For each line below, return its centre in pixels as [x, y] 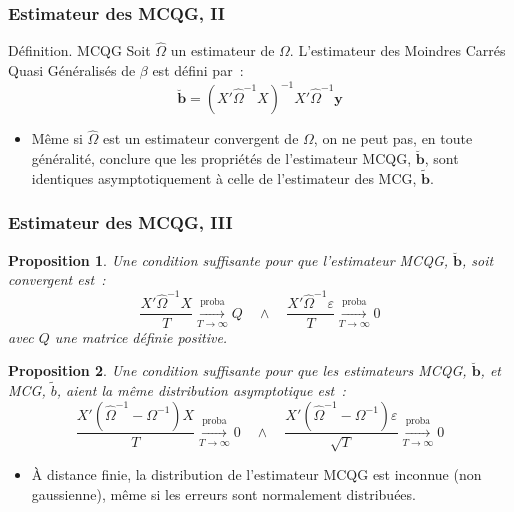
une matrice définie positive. [141, 336]
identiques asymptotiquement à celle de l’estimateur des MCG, [224, 177]
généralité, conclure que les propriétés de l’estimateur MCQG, [221, 157]
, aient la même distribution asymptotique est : [201, 389]
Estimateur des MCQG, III [120, 222]
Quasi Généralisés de [72, 70]
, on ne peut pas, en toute [393, 138]
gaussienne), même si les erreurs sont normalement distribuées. [223, 493]
